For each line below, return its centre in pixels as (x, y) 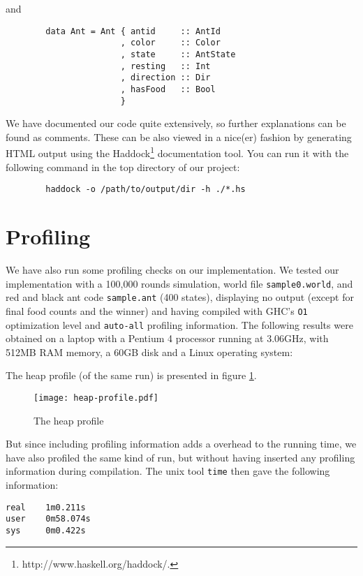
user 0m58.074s (48, 519)
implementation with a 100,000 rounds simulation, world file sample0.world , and (179, 283)
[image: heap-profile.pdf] (96, 398)
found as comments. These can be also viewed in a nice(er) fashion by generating (179, 136)
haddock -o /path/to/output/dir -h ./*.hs (146, 190)
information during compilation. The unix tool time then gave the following (168, 471)
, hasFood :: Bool (168, 89)
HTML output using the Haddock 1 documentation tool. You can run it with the (177, 152)
